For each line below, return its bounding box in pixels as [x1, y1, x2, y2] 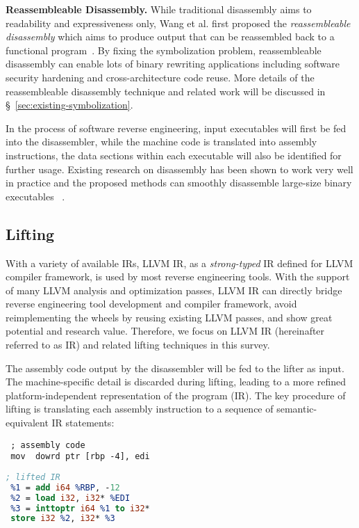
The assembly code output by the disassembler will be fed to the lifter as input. [6, 360, 344, 375]
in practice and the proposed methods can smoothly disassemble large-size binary [6, 175, 352, 190]
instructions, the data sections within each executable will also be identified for [6, 147, 342, 162]
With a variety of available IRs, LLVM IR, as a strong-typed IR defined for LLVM [6, 255, 353, 270]
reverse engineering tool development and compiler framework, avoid [6, 296, 297, 311]
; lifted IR [6, 472, 60, 482]
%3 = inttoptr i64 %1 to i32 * [10, 503, 150, 513]
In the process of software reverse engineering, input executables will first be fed [6, 120, 347, 135]
